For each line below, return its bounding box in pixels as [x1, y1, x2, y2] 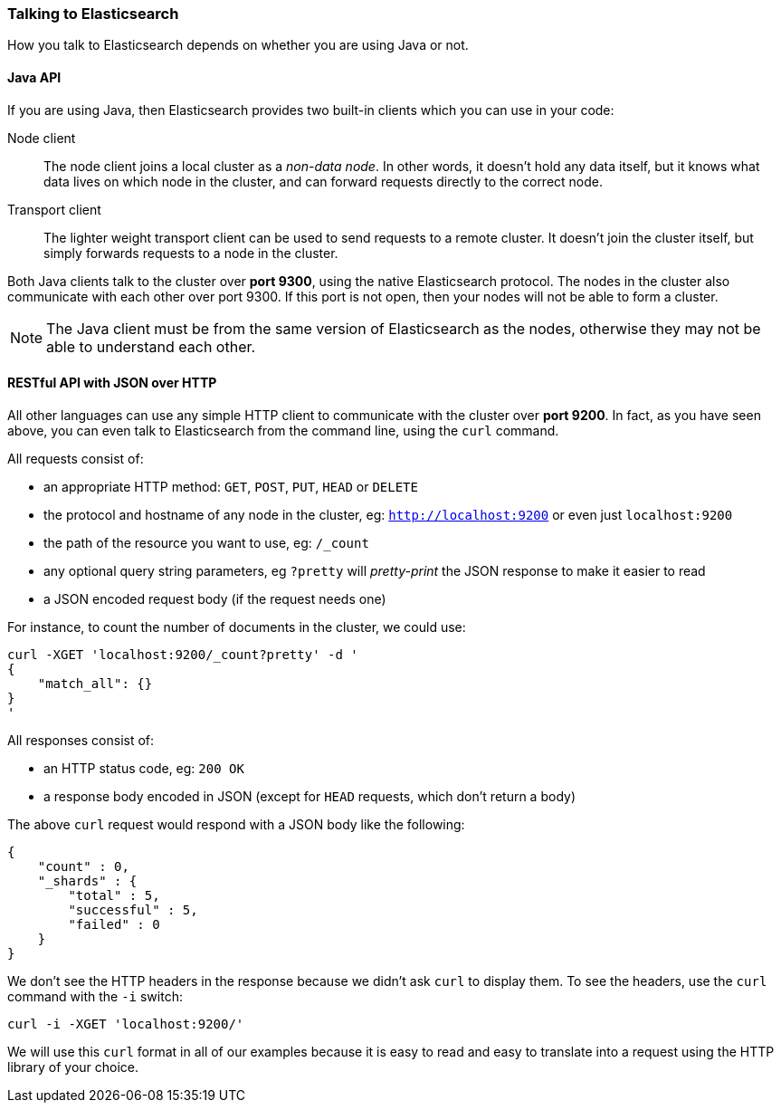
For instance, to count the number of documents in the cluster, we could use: [7, 618, 466, 635]
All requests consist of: [7, 450, 144, 466]
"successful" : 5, [68, 902, 198, 917]
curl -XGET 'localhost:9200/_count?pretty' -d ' [7, 646, 358, 662]
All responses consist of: [7, 732, 155, 748]
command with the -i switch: [7, 988, 183, 1004]
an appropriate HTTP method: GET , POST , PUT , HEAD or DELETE [43, 478, 418, 494]
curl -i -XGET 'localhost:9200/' [7, 1016, 244, 1031]
